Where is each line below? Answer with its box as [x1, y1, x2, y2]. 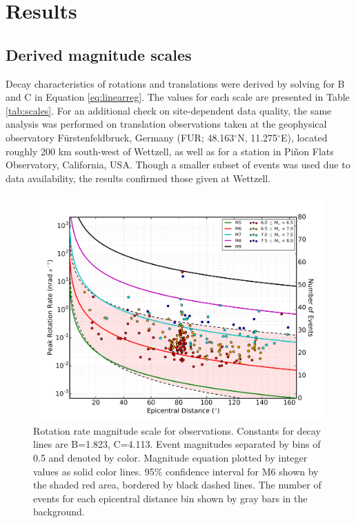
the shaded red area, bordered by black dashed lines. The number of [33, 477, 322, 492]
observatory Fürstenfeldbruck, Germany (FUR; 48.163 [6, 130, 235, 144]
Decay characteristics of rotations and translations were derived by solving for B [6, 76, 345, 90]
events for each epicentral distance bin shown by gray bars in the [33, 491, 308, 505]
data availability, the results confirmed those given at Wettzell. [6, 170, 271, 185]
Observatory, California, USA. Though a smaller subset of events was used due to [6, 157, 350, 172]
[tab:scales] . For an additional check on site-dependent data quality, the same [6, 103, 332, 117]
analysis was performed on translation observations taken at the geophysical [6, 117, 327, 131]
